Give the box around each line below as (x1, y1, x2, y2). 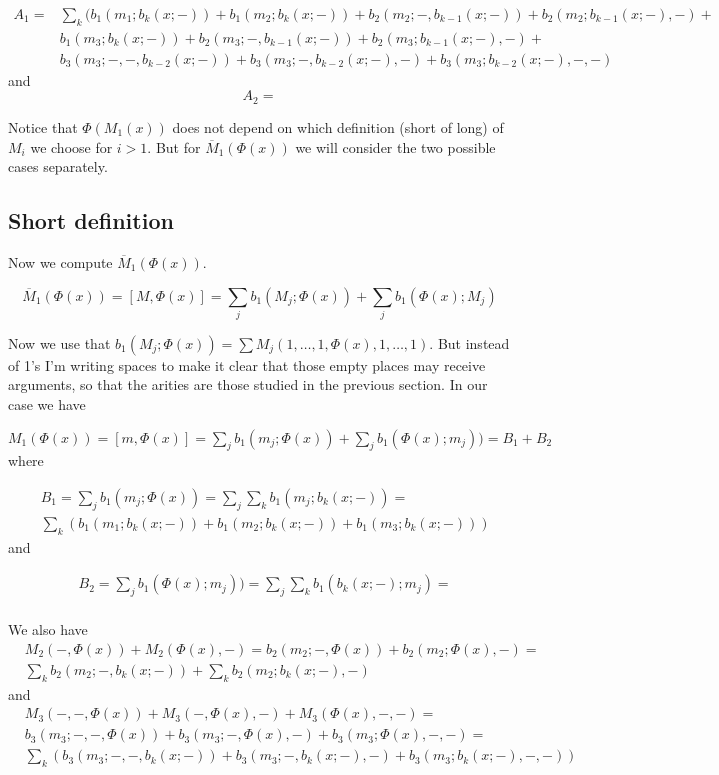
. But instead (429, 332, 510, 353)
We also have (8, 619, 88, 640)
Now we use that (8, 332, 111, 353)
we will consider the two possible (295, 136, 496, 157)
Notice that (8, 116, 78, 137)
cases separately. (8, 156, 108, 177)
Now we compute (8, 251, 113, 272)
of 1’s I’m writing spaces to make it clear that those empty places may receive (8, 354, 486, 375)
